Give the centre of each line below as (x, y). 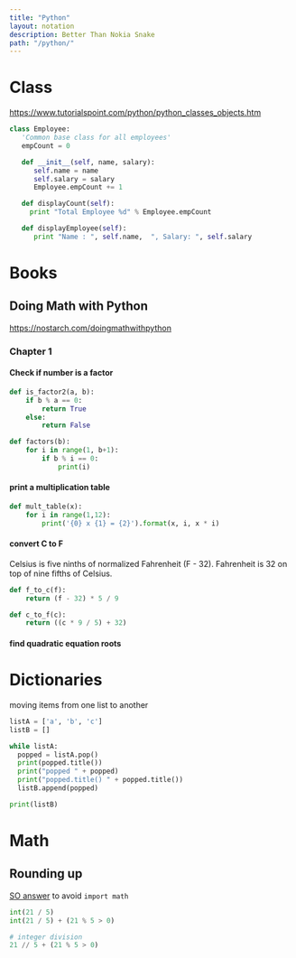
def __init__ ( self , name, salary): (88, 162)
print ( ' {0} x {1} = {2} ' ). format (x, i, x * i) (131, 523)
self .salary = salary (74, 179)
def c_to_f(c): (38, 615)
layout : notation (42, 26)
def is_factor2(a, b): (52, 392)
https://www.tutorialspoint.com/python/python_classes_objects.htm (135, 113)
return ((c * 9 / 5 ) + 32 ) (76, 623)
